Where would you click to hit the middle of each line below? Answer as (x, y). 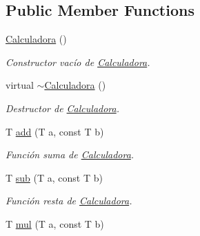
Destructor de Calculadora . (63, 108)
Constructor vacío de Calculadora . (78, 62)
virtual (20, 85)
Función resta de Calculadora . (69, 201)
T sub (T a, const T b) (54, 177)
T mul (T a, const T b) (55, 223)
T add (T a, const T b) (55, 131)
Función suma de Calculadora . (70, 154)
